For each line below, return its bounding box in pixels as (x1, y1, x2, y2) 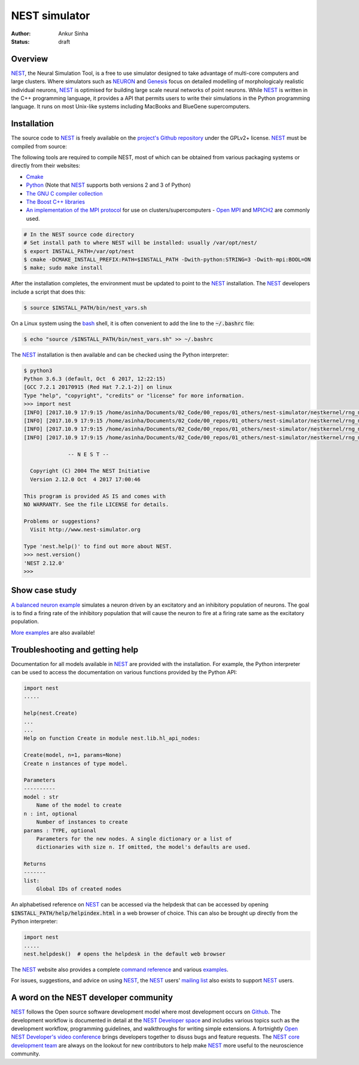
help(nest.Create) (23, 710, 78, 717)
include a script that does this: (11, 288, 86, 296)
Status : (11, 38, 30, 45)
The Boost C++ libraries (26, 198, 85, 206)
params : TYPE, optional (23, 827, 97, 834)
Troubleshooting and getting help (11, 644, 139, 655)
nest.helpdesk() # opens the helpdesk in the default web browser (23, 950, 226, 957)
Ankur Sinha (58, 30, 89, 37)
